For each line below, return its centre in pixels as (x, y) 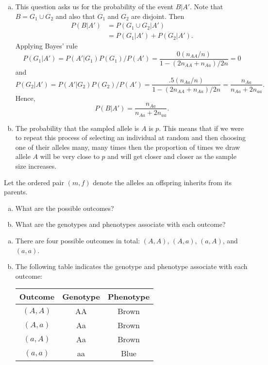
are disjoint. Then (158, 16)
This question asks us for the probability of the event (94, 6)
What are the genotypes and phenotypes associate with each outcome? (120, 224)
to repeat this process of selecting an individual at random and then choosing (130, 137)
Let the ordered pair (34, 182)
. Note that (207, 6)
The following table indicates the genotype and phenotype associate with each (131, 266)
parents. (16, 192)
